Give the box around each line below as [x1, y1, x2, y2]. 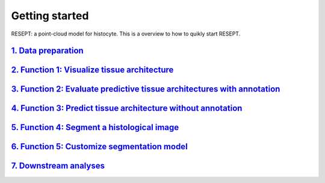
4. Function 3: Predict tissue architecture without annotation [11, 103, 243, 114]
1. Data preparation [11, 46, 84, 56]
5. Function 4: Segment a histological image [11, 122, 179, 132]
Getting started [11, 9, 89, 22]
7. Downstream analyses [11, 161, 105, 171]
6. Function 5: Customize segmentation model [11, 141, 188, 152]
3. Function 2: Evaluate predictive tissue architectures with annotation [11, 84, 280, 95]
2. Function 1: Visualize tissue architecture [11, 65, 174, 75]
